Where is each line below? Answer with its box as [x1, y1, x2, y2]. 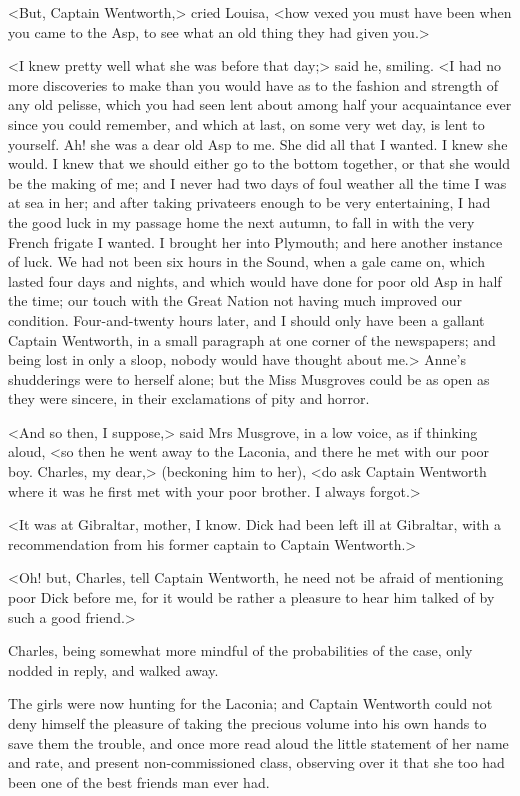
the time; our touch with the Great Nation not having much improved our [8, 290, 463, 311]
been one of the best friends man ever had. [8, 771, 270, 792]
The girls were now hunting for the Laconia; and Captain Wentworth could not [8, 693, 493, 714]
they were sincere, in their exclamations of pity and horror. [8, 388, 370, 409]
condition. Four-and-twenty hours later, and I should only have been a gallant [8, 309, 485, 330]
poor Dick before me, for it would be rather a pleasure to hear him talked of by [8, 587, 495, 608]
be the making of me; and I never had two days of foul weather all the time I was [8, 172, 507, 193]
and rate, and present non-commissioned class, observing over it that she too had [8, 752, 505, 773]
